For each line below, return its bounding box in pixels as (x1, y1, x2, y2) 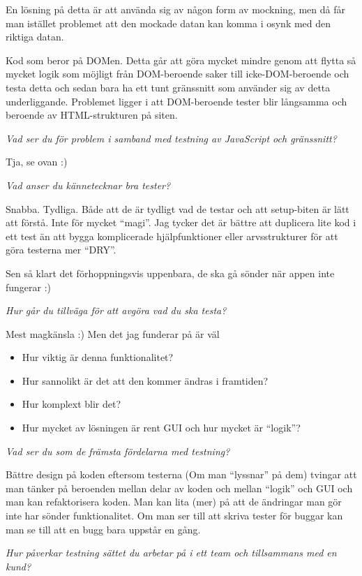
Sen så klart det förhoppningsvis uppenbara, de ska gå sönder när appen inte (6, 265, 335, 280)
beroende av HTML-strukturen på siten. (6, 108, 178, 122)
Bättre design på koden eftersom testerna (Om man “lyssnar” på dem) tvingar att (6, 467, 357, 482)
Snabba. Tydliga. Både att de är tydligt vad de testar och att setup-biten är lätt (6, 201, 349, 216)
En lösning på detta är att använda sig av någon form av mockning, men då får (6, 2, 345, 16)
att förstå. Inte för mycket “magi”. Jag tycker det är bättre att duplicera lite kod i (6, 215, 356, 230)
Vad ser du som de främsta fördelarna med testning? (6, 443, 230, 458)
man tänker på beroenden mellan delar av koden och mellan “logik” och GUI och (6, 480, 353, 495)
